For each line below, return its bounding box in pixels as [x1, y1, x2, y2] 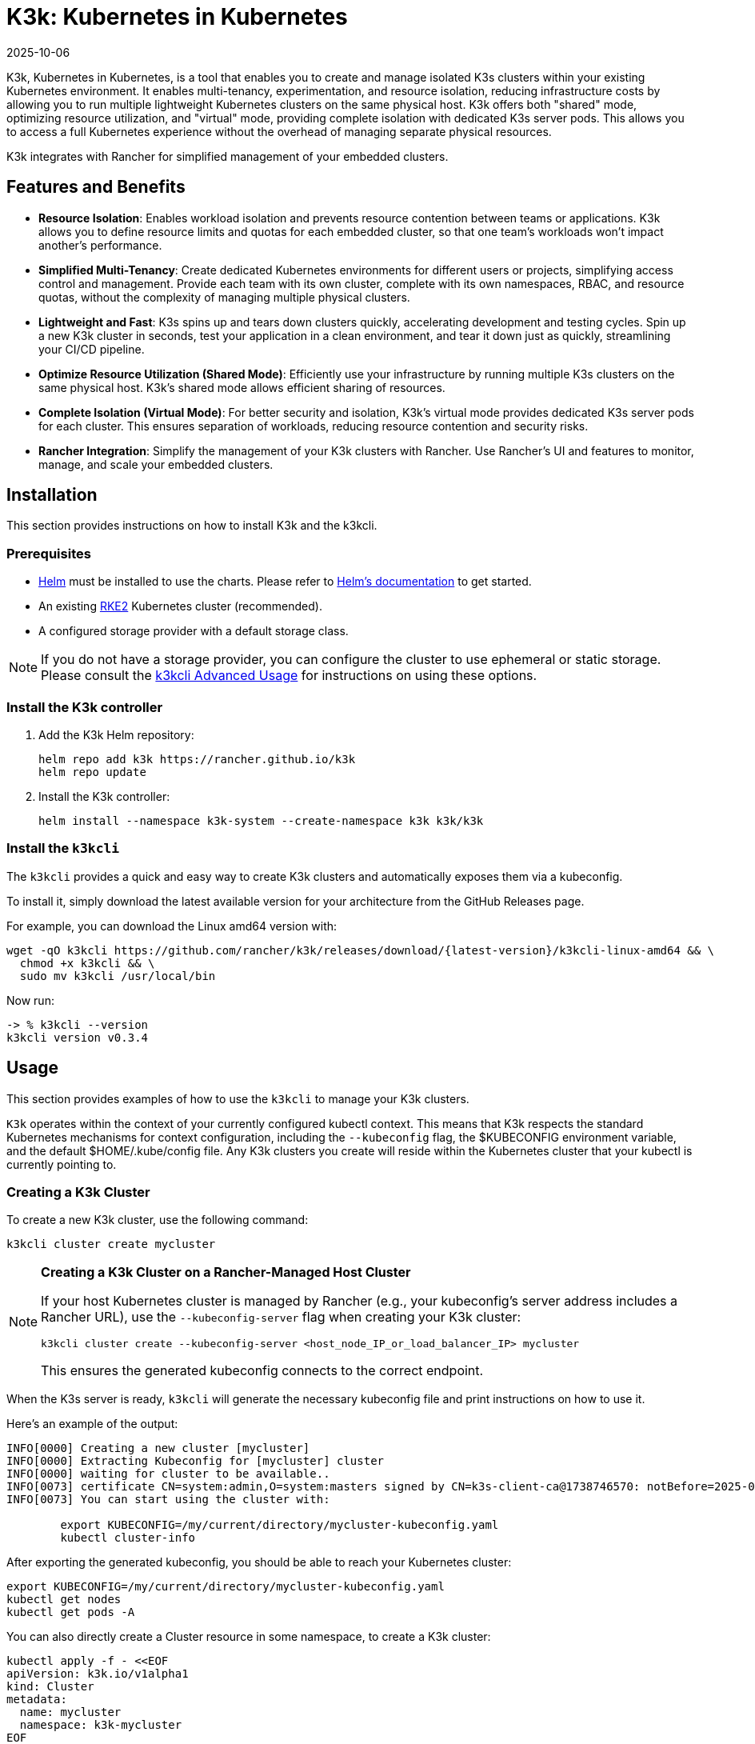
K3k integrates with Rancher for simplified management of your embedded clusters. [6, 149, 449, 163]
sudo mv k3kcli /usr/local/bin [19, 969, 216, 982]
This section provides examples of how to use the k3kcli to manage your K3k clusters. [6, 1091, 469, 1106]
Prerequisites [6, 545, 91, 562]
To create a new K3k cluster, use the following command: [6, 1213, 309, 1227]
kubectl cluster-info [60, 1531, 196, 1545]
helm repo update [38, 765, 146, 778]
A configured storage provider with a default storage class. [38, 624, 349, 638]
